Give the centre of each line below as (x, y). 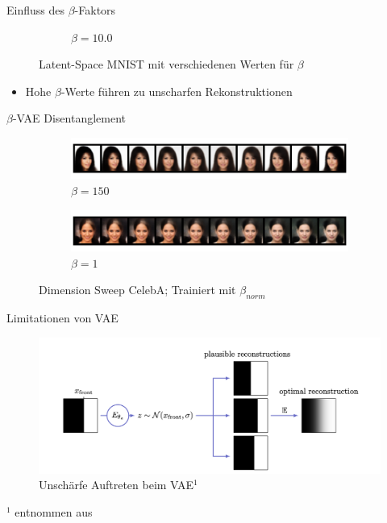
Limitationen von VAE (62, 317)
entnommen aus (54, 512)
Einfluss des (35, 10)
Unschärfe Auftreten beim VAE (117, 485)
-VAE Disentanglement (69, 118)
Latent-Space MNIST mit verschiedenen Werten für (166, 64)
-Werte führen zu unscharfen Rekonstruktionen (177, 91)
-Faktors (95, 10)
